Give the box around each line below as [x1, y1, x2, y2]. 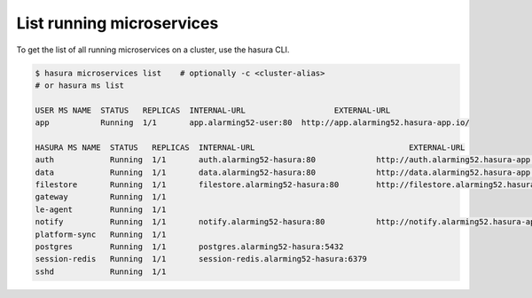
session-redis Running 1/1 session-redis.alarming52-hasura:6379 [35, 254, 368, 264]
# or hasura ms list [35, 80, 124, 90]
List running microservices [16, 13, 219, 33]
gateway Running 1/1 [35, 192, 167, 202]
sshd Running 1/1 [35, 266, 167, 277]
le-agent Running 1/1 [35, 204, 167, 215]
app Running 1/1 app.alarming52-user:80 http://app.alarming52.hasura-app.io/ [35, 118, 470, 128]
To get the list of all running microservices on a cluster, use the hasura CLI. [16, 44, 290, 55]
